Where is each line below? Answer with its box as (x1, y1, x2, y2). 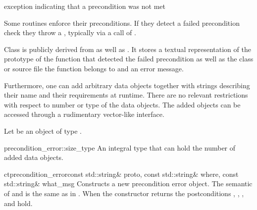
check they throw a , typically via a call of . (4, 27, 136, 38)
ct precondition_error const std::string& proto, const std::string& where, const (4, 168, 239, 179)
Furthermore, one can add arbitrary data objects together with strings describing (4, 80, 250, 90)
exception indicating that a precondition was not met (4, 1, 166, 11)
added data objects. (4, 152, 63, 162)
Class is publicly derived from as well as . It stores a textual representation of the (4, 44, 251, 54)
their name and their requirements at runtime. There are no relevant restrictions (4, 90, 248, 100)
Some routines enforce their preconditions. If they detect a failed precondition (4, 17, 240, 28)
